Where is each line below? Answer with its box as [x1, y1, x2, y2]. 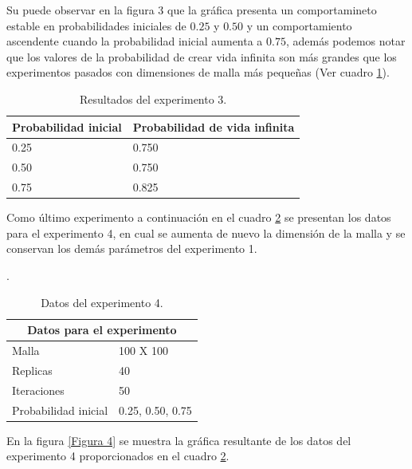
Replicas [12, 361, 53, 378]
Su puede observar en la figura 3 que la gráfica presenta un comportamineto [6, 2, 377, 18]
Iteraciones [12, 381, 65, 398]
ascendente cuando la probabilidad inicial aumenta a [6, 33, 263, 49]
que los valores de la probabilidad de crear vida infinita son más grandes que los [6, 48, 397, 65]
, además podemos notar [285, 33, 406, 49]
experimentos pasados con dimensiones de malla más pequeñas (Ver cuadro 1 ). [6, 64, 390, 81]
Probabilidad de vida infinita [132, 118, 295, 135]
